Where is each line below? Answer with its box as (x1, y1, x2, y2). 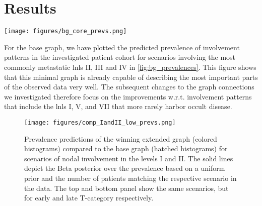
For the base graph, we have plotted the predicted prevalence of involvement (4, 42, 240, 52)
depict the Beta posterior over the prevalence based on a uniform (24, 163, 225, 173)
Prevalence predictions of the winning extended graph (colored (24, 133, 217, 144)
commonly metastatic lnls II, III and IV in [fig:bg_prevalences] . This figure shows (4, 61, 256, 72)
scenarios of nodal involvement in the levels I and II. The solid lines (24, 153, 233, 163)
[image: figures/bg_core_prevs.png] (4, 28, 127, 35)
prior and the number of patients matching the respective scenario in (24, 172, 237, 183)
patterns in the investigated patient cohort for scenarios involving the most (4, 52, 236, 62)
